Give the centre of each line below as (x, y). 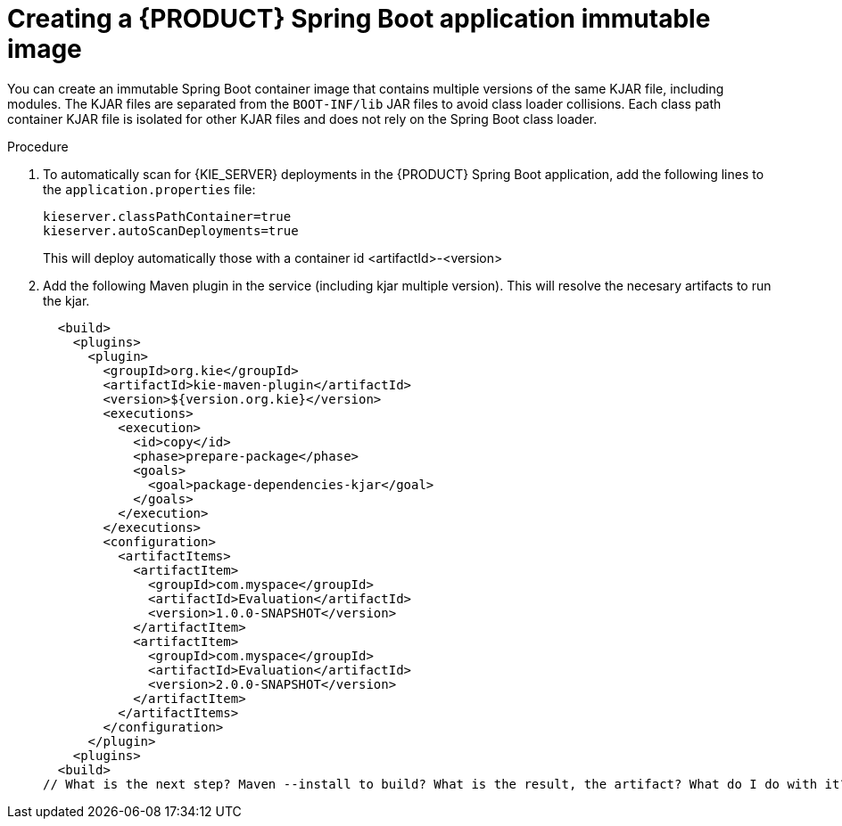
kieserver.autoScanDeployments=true (171, 230)
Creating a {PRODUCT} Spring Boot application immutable (359, 19)
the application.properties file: (149, 189)
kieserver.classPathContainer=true (167, 216)
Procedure (38, 146)
